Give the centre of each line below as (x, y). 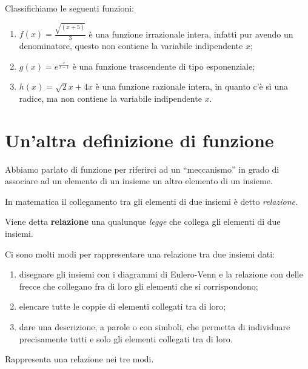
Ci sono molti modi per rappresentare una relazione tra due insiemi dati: (140, 254)
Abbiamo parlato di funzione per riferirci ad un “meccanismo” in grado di (142, 169)
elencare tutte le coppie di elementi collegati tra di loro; (122, 306)
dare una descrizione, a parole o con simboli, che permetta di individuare (155, 326)
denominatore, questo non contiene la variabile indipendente (131, 46)
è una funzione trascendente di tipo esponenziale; (164, 66)
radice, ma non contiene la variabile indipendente (110, 98)
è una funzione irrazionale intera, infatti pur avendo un (191, 34)
